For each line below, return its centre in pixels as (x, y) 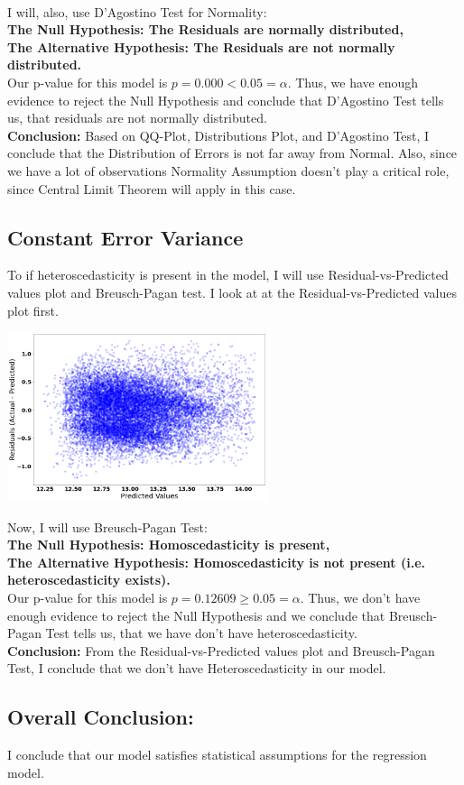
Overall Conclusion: (101, 717)
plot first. (33, 310)
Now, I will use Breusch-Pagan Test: (107, 526)
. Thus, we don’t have (360, 597)
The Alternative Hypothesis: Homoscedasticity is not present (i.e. (216, 562)
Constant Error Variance (125, 237)
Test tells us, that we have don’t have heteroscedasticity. (201, 633)
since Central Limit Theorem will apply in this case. (152, 188)
